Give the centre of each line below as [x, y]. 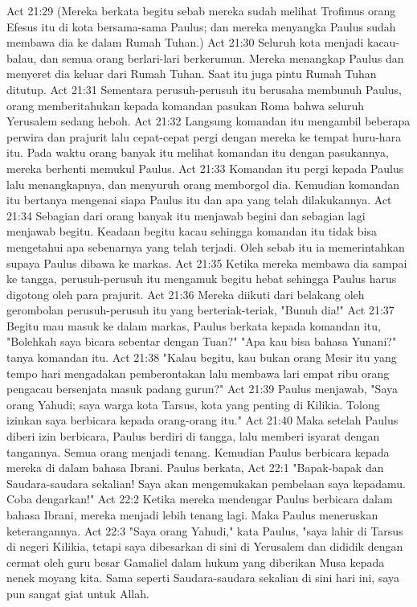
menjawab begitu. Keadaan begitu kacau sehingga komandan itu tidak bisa [192, 231]
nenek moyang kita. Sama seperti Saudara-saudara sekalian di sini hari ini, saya [203, 578]
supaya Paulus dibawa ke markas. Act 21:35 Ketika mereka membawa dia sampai [207, 262]
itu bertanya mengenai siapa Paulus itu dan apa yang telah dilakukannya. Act [199, 200]
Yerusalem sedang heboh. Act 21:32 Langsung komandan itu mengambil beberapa [208, 121]
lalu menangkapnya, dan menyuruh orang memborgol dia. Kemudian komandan [203, 184]
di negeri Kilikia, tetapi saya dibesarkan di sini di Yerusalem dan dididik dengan [205, 546]
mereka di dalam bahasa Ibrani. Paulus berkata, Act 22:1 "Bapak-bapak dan [195, 468]
